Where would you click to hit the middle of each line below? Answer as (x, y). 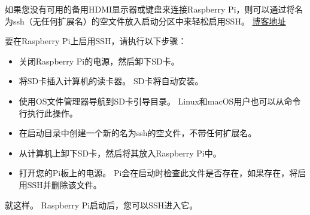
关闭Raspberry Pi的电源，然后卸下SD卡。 (99, 61)
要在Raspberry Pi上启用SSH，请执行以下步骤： (96, 41)
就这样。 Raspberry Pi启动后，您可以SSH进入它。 (101, 205)
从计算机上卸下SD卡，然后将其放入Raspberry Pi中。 (120, 153)
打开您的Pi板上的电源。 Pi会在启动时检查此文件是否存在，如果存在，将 (158, 173)
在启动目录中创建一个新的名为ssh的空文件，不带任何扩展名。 (138, 133)
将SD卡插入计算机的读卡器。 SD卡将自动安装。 (111, 81)
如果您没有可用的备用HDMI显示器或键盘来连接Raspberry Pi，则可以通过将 (150, 9)
